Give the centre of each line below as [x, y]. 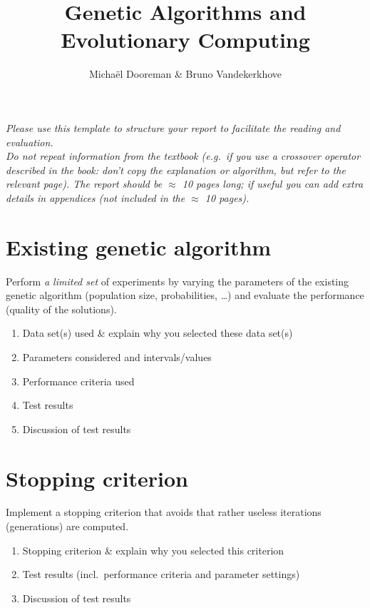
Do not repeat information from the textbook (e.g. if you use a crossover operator [183, 156]
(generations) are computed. [67, 526]
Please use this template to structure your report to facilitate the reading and [173, 127]
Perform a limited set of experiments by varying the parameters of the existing [178, 281]
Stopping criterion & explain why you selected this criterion [153, 550]
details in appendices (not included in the [96, 197]
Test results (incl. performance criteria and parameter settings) [161, 574]
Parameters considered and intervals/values [117, 356]
